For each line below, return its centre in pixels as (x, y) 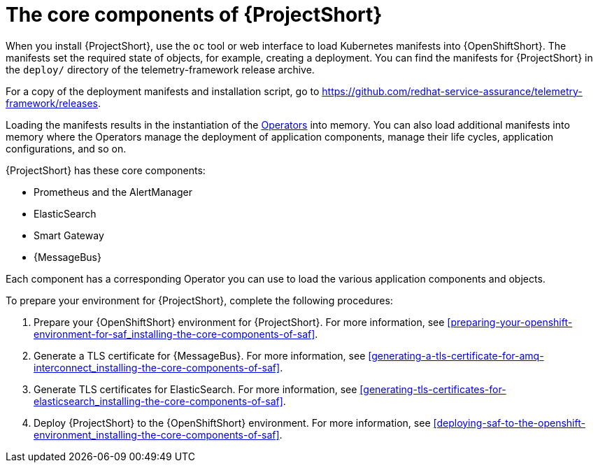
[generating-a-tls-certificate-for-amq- (456, 355)
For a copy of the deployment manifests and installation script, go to (163, 91)
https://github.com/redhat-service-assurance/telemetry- (452, 91)
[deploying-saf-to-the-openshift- (509, 423)
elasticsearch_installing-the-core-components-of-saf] (158, 401)
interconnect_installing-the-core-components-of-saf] (157, 367)
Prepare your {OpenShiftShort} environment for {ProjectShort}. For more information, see (239, 322)
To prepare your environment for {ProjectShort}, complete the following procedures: (199, 300)
